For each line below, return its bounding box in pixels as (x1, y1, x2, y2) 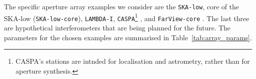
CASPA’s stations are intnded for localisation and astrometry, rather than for (15, 56, 250, 66)
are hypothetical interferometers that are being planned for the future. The (4, 22, 231, 32)
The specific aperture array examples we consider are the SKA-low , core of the (4, 1, 239, 11)
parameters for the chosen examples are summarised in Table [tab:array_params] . (4, 32, 252, 42)
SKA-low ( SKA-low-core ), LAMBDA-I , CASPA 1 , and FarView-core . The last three (4, 11, 249, 23)
